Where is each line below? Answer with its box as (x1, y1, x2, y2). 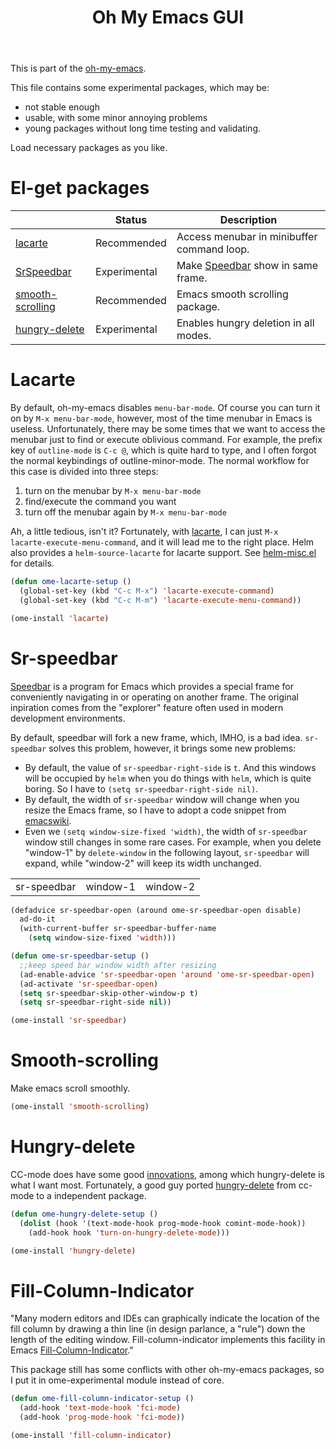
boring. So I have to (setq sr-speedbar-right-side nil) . (24, 782, 259, 795)
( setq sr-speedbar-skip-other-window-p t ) (19, 988, 199, 998)
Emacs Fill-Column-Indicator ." (10, 1344, 134, 1356)
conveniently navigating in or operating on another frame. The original (10, 691, 299, 703)
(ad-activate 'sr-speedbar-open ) (19, 979, 159, 989)
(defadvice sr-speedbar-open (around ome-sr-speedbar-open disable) (10, 905, 302, 915)
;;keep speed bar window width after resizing (19, 960, 217, 970)
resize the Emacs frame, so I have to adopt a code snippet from (24, 804, 287, 816)
